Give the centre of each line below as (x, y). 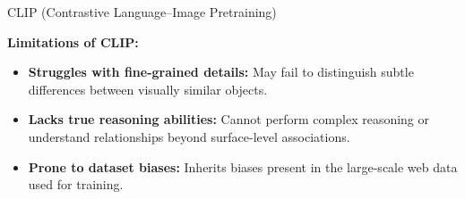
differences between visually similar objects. (148, 89)
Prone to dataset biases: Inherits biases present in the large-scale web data (243, 166)
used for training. (76, 184)
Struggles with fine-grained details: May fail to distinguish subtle (221, 72)
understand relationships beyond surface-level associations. (189, 136)
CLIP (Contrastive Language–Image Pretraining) (142, 12)
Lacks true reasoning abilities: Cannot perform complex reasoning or (229, 119)
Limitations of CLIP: (73, 41)
